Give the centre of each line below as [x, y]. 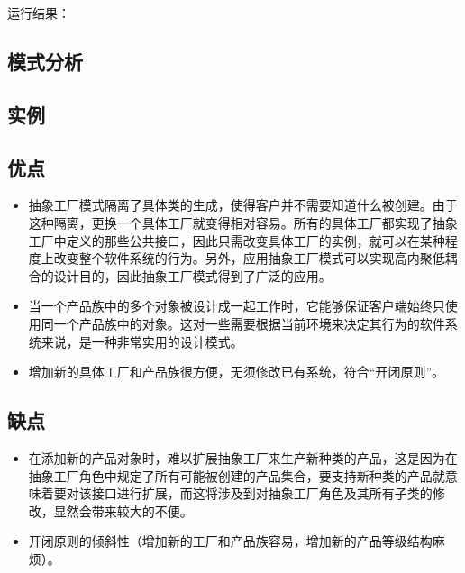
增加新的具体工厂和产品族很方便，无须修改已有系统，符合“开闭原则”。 [237, 372]
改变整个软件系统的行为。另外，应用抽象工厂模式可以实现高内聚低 [249, 258]
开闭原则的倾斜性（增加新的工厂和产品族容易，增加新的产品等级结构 [230, 541]
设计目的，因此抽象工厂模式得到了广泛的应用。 [192, 275]
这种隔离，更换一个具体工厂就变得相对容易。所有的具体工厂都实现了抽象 [243, 222]
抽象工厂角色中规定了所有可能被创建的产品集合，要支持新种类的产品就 [237, 475]
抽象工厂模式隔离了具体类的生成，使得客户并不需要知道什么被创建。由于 [243, 205]
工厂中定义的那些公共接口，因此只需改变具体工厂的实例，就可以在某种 [237, 240]
